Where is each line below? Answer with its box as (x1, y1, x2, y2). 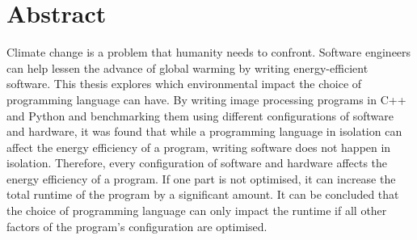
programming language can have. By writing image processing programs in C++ (6, 91, 406, 107)
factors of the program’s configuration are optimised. (6, 217, 267, 234)
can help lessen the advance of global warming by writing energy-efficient (6, 59, 369, 76)
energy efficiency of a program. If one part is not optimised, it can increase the (6, 170, 396, 187)
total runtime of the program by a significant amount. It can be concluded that (6, 186, 399, 203)
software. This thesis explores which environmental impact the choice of (6, 75, 362, 92)
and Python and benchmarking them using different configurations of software (6, 107, 394, 124)
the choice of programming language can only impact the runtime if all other (6, 202, 387, 219)
